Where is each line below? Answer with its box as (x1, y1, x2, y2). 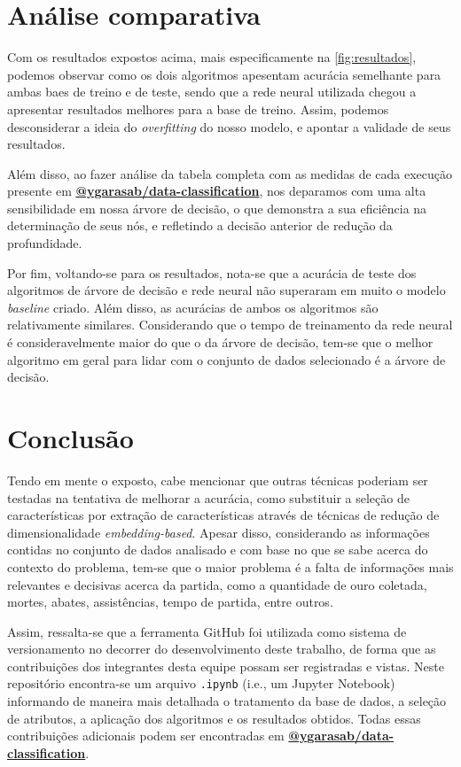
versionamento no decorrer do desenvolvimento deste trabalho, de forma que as (7, 639, 436, 658)
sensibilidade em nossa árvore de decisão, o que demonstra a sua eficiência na (7, 198, 427, 217)
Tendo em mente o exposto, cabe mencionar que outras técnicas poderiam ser (7, 470, 428, 489)
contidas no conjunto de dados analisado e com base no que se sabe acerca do (7, 540, 428, 559)
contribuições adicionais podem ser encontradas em (7, 726, 285, 745)
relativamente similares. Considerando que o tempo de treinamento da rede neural (7, 315, 453, 334)
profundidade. (7, 234, 82, 252)
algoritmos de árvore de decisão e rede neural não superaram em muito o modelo (7, 281, 446, 299)
